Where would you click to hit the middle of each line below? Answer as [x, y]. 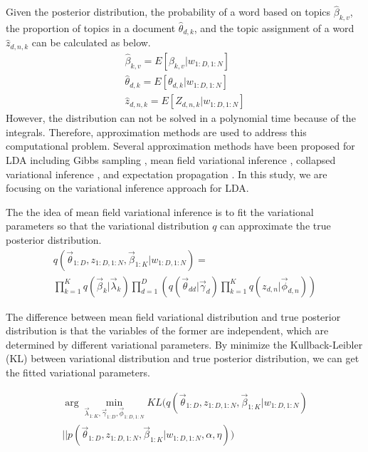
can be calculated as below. [91, 42]
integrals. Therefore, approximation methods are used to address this [156, 132]
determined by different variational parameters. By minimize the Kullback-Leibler [184, 344]
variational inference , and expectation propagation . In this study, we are [167, 174]
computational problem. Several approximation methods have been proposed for [180, 146]
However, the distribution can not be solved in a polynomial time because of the [181, 118]
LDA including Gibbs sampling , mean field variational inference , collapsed [171, 160]
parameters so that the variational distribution [107, 226]
